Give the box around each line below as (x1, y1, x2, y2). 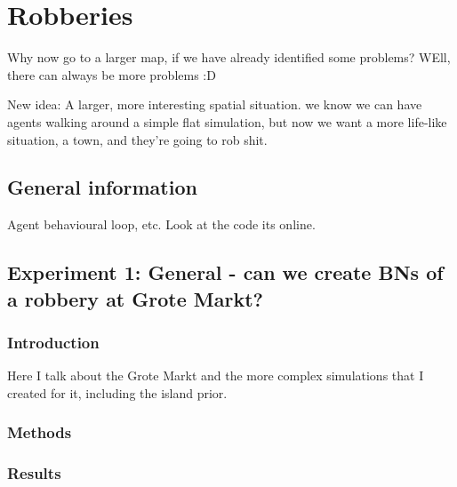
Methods (7, 421, 72, 443)
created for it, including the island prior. (7, 383, 228, 402)
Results (7, 462, 61, 484)
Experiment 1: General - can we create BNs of (7, 259, 444, 286)
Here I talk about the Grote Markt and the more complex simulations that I (7, 366, 424, 385)
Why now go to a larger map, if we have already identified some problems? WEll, (7, 48, 451, 67)
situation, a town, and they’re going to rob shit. (7, 130, 268, 148)
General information (7, 173, 197, 201)
